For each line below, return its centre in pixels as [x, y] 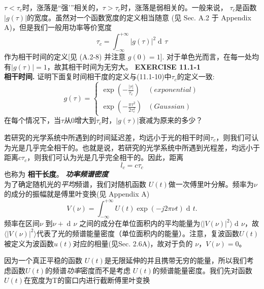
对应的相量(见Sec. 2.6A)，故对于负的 [133, 243]
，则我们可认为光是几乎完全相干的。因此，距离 [105, 157]
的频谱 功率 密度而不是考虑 [88, 270]
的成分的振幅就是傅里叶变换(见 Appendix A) [77, 194]
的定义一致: [196, 76]
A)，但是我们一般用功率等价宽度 [58, 27]
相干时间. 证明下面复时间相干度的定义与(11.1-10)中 [88, 76]
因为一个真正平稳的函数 [43, 260]
